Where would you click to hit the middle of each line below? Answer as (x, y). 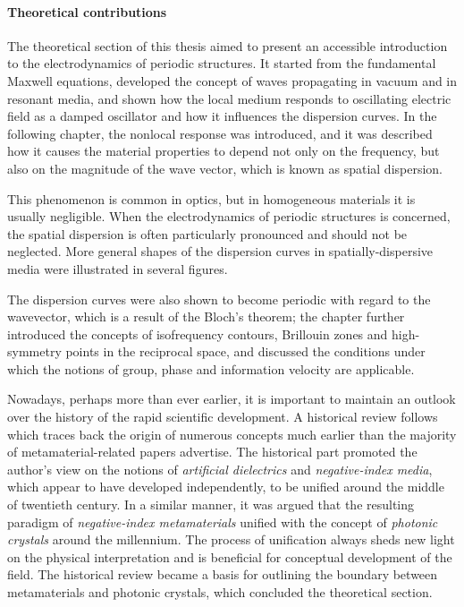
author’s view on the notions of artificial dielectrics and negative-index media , (220, 469)
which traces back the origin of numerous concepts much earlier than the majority (232, 434)
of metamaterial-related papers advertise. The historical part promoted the (212, 452)
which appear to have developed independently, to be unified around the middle (226, 487)
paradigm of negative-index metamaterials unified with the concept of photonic (223, 522)
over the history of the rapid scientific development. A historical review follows (223, 417)
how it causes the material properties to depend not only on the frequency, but (224, 151)
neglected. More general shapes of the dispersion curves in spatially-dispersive (220, 251)
